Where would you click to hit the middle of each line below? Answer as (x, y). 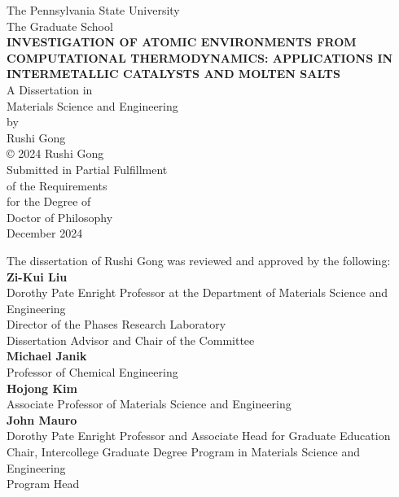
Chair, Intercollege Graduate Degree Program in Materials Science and (184, 452)
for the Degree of (49, 201)
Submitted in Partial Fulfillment (87, 169)
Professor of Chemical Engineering (92, 372)
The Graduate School (60, 26)
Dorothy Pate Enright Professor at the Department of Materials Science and (197, 292)
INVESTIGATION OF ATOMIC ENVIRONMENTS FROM (182, 42)
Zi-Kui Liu (37, 276)
